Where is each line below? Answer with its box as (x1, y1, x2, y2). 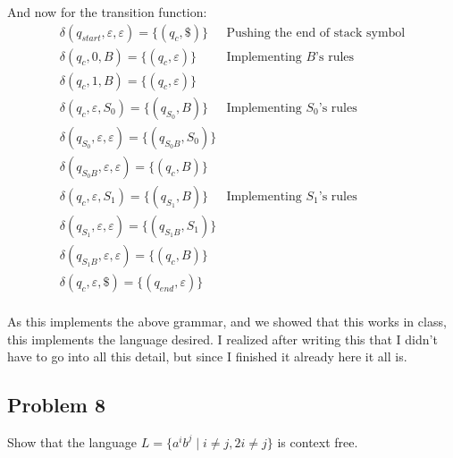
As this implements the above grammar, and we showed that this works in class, (7, 311, 447, 330)
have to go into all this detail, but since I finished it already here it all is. (7, 347, 407, 366)
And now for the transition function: (7, 3, 207, 21)
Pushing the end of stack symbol (226, 26, 406, 39)
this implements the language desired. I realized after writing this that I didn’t (7, 329, 438, 348)
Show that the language (7, 432, 138, 451)
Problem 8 (7, 391, 105, 419)
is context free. (277, 432, 358, 451)
